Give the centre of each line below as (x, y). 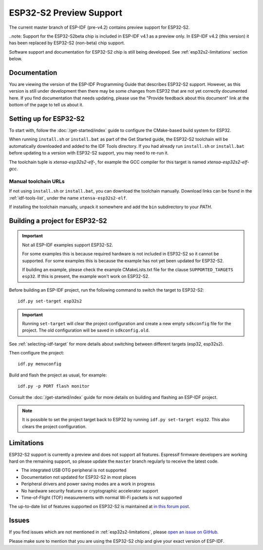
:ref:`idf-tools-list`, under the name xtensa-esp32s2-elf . (68, 198)
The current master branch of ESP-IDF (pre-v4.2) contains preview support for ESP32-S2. (99, 27)
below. (16, 59)
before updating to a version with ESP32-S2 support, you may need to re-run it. (89, 153)
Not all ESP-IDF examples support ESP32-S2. (68, 245)
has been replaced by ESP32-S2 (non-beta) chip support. (67, 43)
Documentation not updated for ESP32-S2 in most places (79, 477)
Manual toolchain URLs (37, 181)
